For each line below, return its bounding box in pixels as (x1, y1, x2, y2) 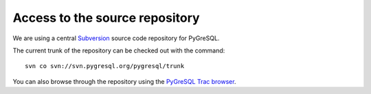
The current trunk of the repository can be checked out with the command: (12, 46, 225, 54)
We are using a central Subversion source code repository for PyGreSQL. (12, 34, 220, 42)
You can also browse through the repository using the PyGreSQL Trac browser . (12, 77, 236, 85)
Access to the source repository (12, 10, 200, 25)
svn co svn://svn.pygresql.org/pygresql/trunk (25, 62, 185, 70)
